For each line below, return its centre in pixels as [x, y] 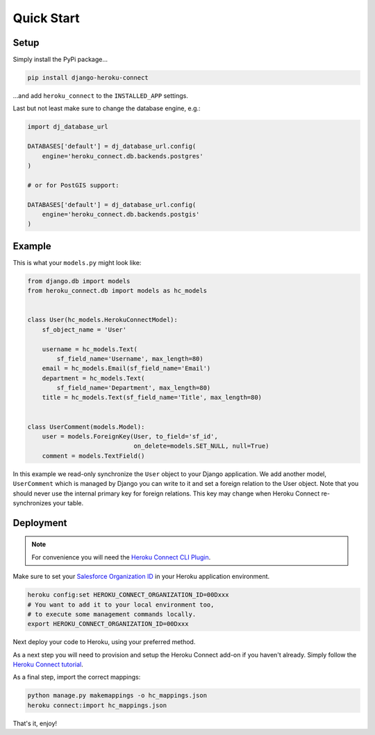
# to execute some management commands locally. [112, 614]
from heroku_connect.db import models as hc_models [117, 291]
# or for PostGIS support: [73, 185]
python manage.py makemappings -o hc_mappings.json [117, 695]
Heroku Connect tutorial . [48, 665]
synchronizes [32, 502]
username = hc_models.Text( [90, 349]
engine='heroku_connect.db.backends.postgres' [123, 156]
